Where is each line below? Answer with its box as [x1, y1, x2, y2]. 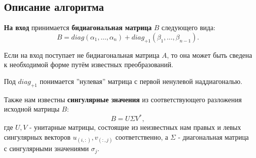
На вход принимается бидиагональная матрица [4, 22, 152, 33]
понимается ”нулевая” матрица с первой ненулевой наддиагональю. [39, 76, 243, 86]
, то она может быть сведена [166, 49, 252, 60]
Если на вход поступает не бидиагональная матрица [4, 49, 160, 60]
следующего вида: [161, 22, 216, 33]
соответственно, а [115, 131, 168, 142]
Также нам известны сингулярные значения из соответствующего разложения [4, 94, 242, 104]
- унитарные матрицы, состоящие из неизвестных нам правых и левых [29, 122, 241, 132]
